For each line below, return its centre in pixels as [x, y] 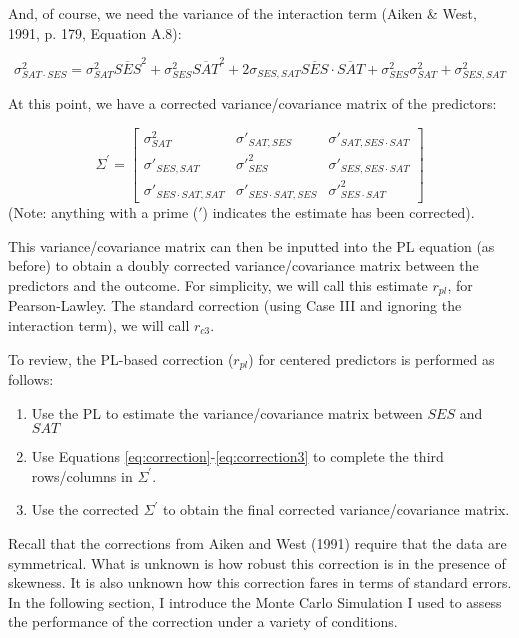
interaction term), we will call [99, 325]
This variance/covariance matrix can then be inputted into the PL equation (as [251, 245]
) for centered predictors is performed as [371, 358]
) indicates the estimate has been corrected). [338, 212]
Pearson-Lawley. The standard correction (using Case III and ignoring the [235, 305]
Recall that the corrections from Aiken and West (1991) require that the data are [257, 543]
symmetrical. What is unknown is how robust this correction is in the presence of [257, 562]
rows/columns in [82, 475]
